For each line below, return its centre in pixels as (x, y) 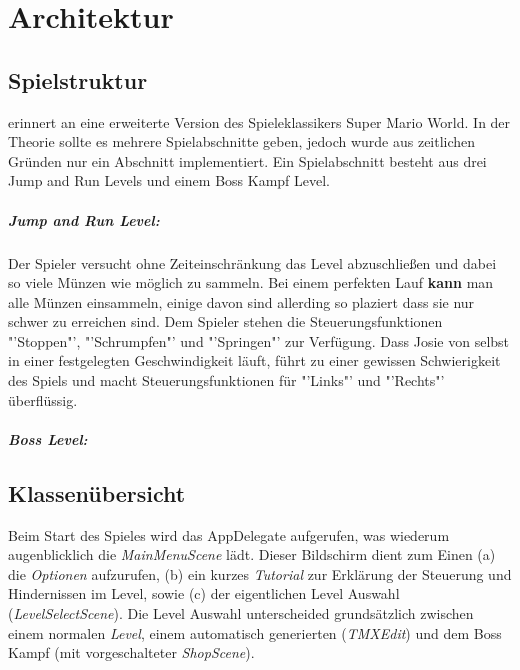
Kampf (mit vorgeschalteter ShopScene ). (131, 652)
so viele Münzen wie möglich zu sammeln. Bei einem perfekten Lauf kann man (251, 282)
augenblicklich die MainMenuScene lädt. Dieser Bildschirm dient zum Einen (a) (252, 554)
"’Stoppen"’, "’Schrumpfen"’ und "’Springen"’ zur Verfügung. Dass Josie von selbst (259, 340)
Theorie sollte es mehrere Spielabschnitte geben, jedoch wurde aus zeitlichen (242, 141)
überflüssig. (43, 399)
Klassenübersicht (97, 492)
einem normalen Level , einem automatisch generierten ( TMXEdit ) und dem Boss (255, 632)
